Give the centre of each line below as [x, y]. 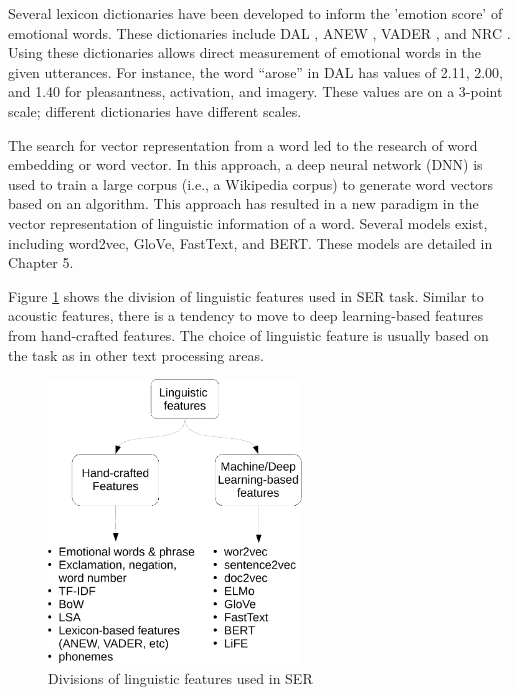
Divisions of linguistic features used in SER [180, 677]
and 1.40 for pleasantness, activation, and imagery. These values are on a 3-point [255, 91]
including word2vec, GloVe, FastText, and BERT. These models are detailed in [250, 242]
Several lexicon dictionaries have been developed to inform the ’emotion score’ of [255, 13]
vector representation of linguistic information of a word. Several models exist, [248, 222]
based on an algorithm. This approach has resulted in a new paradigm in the [243, 203]
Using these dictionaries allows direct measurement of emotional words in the [245, 52]
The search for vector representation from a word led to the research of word [243, 144]
